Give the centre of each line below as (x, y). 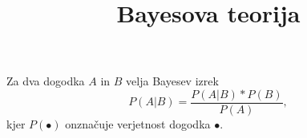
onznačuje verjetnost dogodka (138, 124)
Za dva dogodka (46, 81)
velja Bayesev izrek (172, 81)
